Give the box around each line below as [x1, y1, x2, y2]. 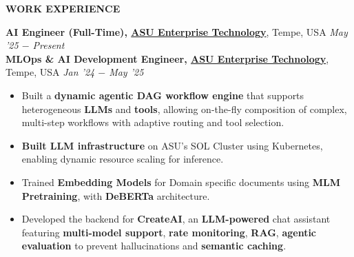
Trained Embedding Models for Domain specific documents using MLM [21, 174, 340, 189]
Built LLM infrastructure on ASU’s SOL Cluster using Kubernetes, [21, 138, 323, 152]
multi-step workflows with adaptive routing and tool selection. [21, 115, 284, 130]
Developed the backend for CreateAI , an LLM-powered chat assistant [21, 212, 331, 226]
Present [32, 38, 65, 52]
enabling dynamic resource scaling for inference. [21, 152, 224, 166]
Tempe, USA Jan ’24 [6, 65, 95, 79]
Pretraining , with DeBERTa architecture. [21, 188, 210, 203]
